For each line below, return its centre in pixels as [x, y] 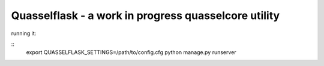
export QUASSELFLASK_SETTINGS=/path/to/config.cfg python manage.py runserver [131, 52]
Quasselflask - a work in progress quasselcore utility [145, 15]
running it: [24, 33]
